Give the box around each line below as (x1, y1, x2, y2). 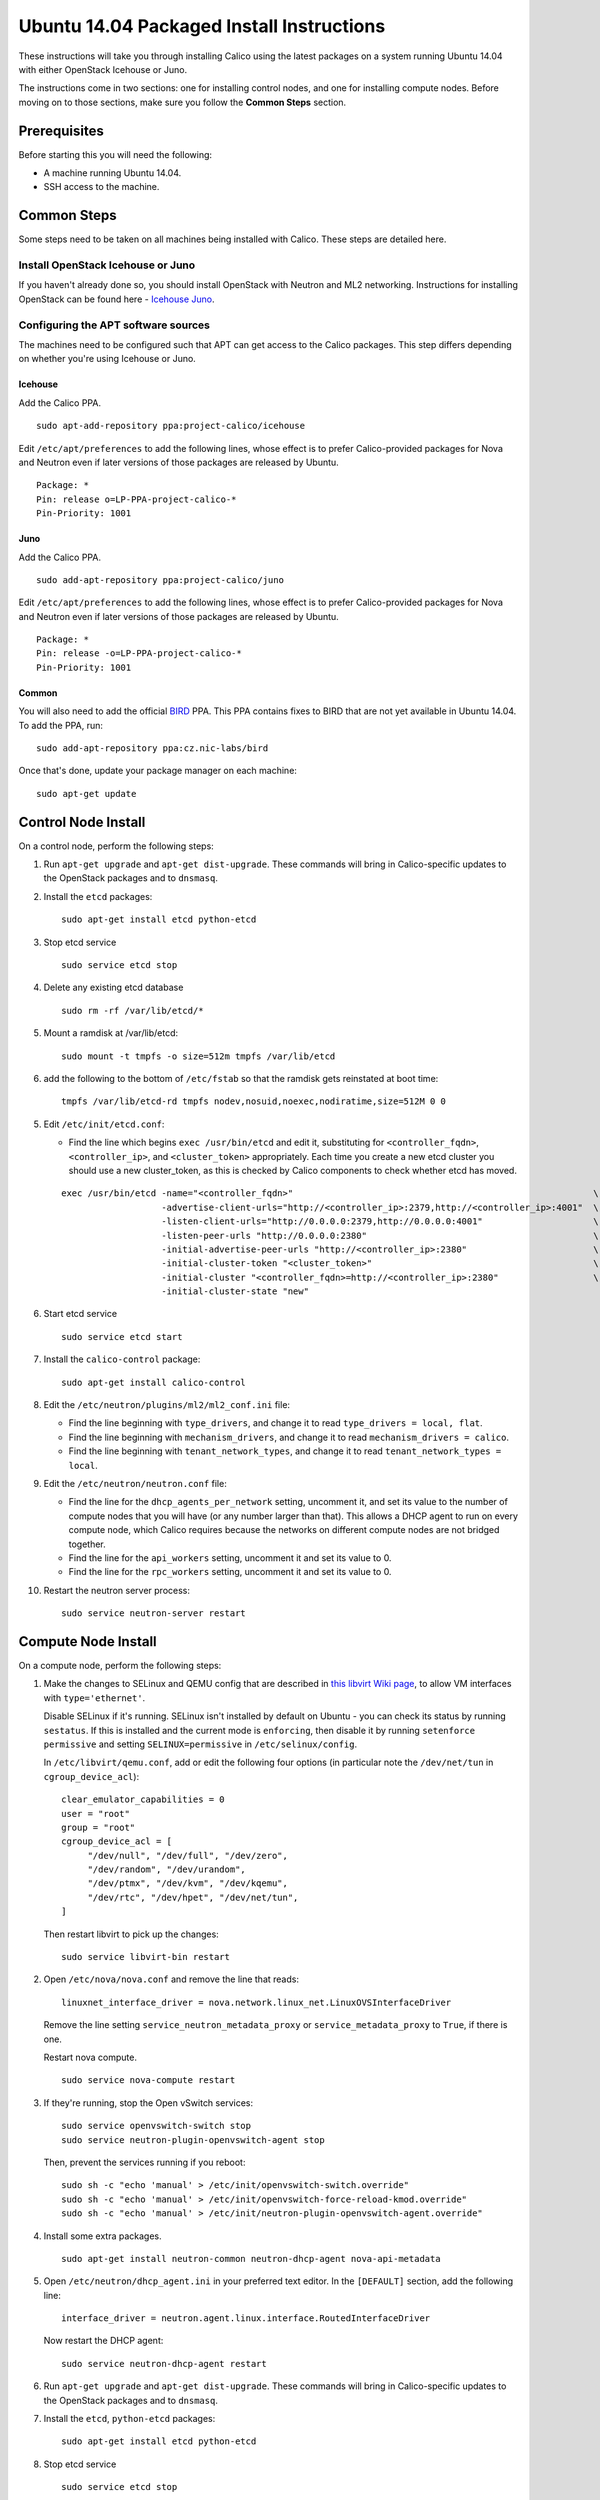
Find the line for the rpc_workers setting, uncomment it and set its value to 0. (68, 1566, 392, 1578)
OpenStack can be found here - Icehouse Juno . (18, 293, 215, 305)
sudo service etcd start (61, 1331, 183, 1342)
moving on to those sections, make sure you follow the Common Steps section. (18, 96, 347, 108)
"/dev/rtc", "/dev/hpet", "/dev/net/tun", (87, 1891, 299, 1903)
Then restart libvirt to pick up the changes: (43, 1928, 219, 1940)
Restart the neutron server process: (43, 1584, 190, 1596)
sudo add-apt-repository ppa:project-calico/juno (36, 574, 285, 585)
